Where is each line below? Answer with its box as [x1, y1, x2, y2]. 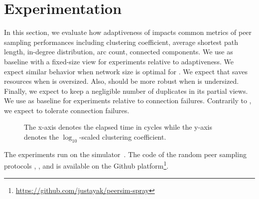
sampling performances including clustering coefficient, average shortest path [4, 36, 238, 47]
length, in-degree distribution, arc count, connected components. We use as [4, 46, 233, 57]
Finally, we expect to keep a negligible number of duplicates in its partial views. [4, 85, 248, 96]
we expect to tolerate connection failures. [4, 105, 129, 115]
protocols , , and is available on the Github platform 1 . [4, 159, 169, 171]
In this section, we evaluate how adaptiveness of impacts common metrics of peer [4, 27, 252, 37]
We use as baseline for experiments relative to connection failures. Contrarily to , [4, 95, 252, 106]
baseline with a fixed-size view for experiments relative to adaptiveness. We [4, 56, 234, 66]
